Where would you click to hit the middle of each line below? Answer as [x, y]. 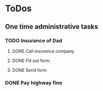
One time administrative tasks [52, 27]
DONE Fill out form [31, 60]
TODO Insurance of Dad [34, 41]
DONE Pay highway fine [34, 83]
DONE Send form [30, 70]
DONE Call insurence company [43, 51]
